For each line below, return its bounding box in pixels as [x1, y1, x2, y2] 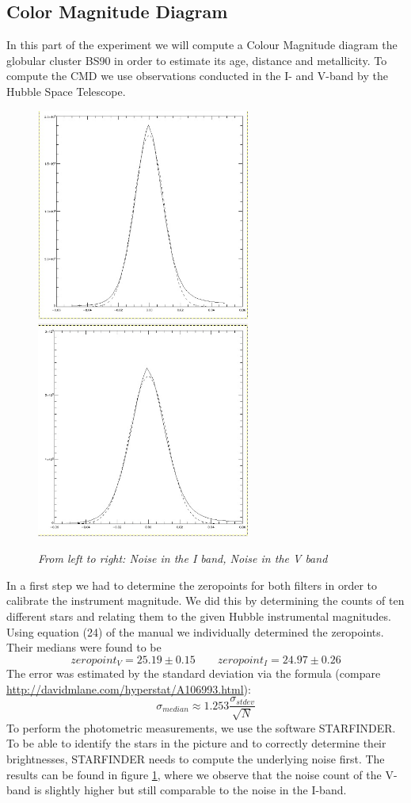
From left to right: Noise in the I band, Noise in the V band [38, 550, 328, 567]
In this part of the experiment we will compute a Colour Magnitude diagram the [6, 36, 398, 53]
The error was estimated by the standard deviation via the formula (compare [6, 665, 381, 682]
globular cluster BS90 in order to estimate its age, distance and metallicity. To [6, 52, 387, 68]
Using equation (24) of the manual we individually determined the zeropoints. [6, 623, 384, 640]
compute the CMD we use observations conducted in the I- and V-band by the [6, 67, 388, 84]
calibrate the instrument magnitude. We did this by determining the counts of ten [6, 592, 405, 609]
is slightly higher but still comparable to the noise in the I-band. [34, 782, 347, 798]
